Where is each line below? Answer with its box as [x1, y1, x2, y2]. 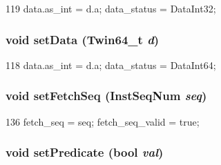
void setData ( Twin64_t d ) [6, 30, 160, 48]
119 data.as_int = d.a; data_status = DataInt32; [6, 1, 216, 15]
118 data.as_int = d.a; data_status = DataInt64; [6, 57, 216, 72]
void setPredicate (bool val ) [6, 144, 164, 161]
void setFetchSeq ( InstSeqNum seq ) [6, 87, 207, 104]
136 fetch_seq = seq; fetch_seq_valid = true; [6, 114, 200, 128]
